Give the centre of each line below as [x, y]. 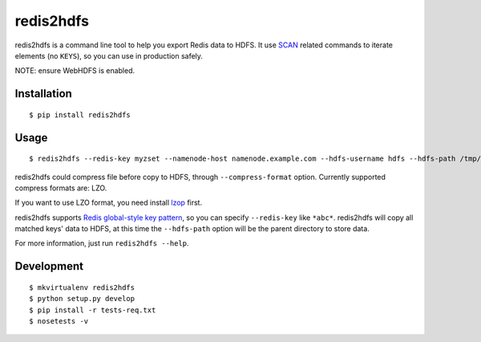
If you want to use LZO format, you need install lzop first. [109, 203]
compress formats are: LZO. [61, 188]
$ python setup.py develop [82, 299]
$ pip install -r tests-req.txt [93, 310]
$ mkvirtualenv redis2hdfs [82, 287]
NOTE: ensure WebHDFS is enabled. [75, 71]
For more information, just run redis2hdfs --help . [102, 243]
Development [49, 266]
